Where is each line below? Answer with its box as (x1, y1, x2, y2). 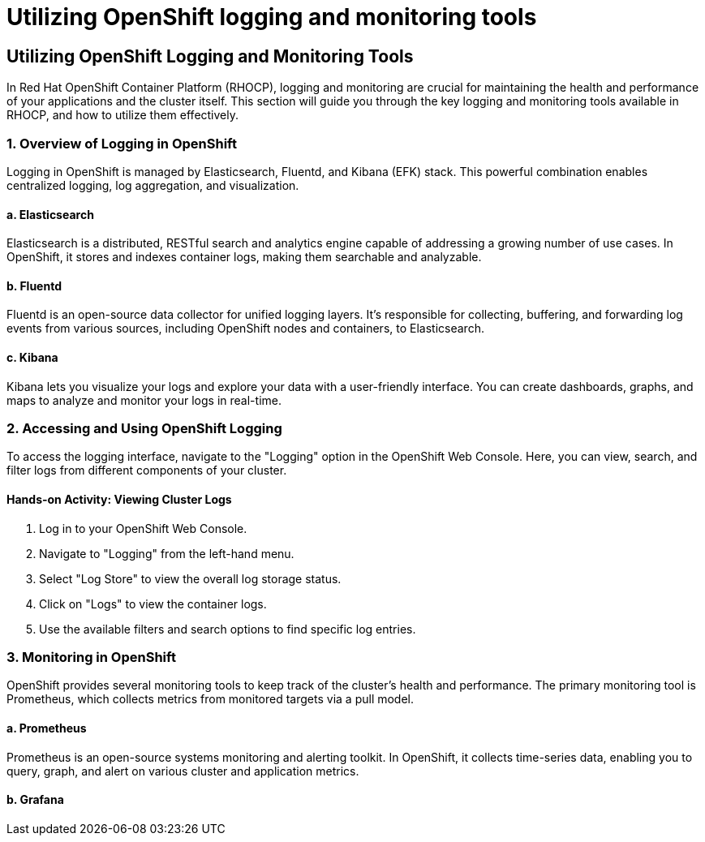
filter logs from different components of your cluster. (6, 463, 287, 478)
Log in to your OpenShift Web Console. (39, 521, 247, 535)
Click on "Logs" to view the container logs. (39, 596, 267, 611)
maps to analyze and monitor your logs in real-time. (6, 393, 282, 407)
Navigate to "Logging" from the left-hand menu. (39, 546, 294, 561)
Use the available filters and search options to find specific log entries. (39, 621, 416, 636)
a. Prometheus (6, 720, 87, 735)
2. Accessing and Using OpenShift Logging (6, 419, 282, 436)
